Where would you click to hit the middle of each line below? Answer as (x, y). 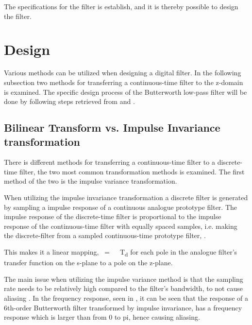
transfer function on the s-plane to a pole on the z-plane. (88, 263)
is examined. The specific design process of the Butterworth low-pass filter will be (126, 92)
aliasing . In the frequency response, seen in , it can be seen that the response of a (126, 298)
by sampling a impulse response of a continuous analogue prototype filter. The (121, 207)
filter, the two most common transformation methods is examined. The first (132, 171)
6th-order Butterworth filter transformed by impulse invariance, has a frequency (123, 307)
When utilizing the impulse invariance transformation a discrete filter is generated (126, 197)
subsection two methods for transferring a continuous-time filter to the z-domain (124, 82)
